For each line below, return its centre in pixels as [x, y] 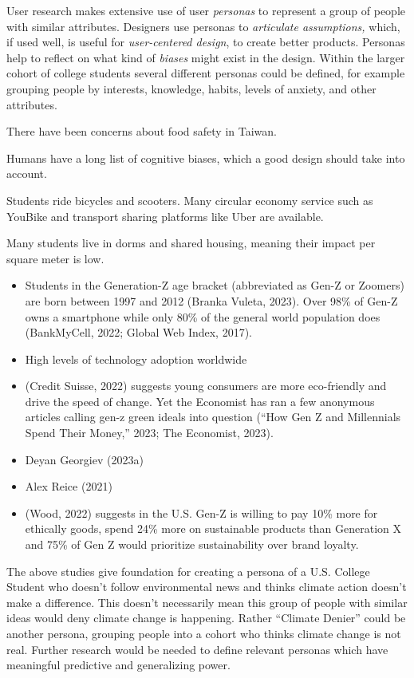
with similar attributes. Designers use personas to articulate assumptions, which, [203, 26]
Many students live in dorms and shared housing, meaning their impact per [191, 243]
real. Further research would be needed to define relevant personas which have [197, 649]
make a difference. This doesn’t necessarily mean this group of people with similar [207, 602]
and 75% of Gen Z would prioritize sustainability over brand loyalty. [192, 544]
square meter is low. [55, 258]
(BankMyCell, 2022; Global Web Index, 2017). [139, 332]
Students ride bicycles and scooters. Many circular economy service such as [190, 200]
